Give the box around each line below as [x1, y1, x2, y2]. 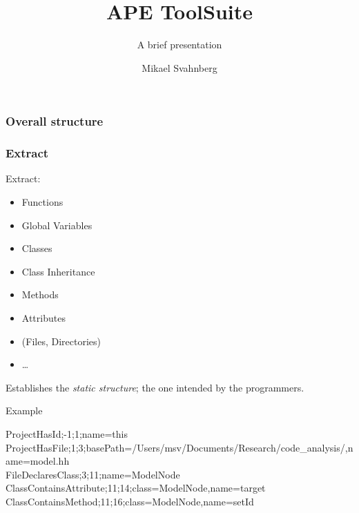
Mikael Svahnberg [142, 60, 217, 75]
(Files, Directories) [21, 333, 101, 348]
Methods [21, 287, 59, 302]
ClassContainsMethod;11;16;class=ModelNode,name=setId [6, 494, 254, 508]
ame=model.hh [6, 454, 70, 468]
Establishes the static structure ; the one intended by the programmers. [6, 380, 304, 394]
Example [6, 403, 43, 418]
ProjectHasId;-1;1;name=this [6, 426, 128, 441]
